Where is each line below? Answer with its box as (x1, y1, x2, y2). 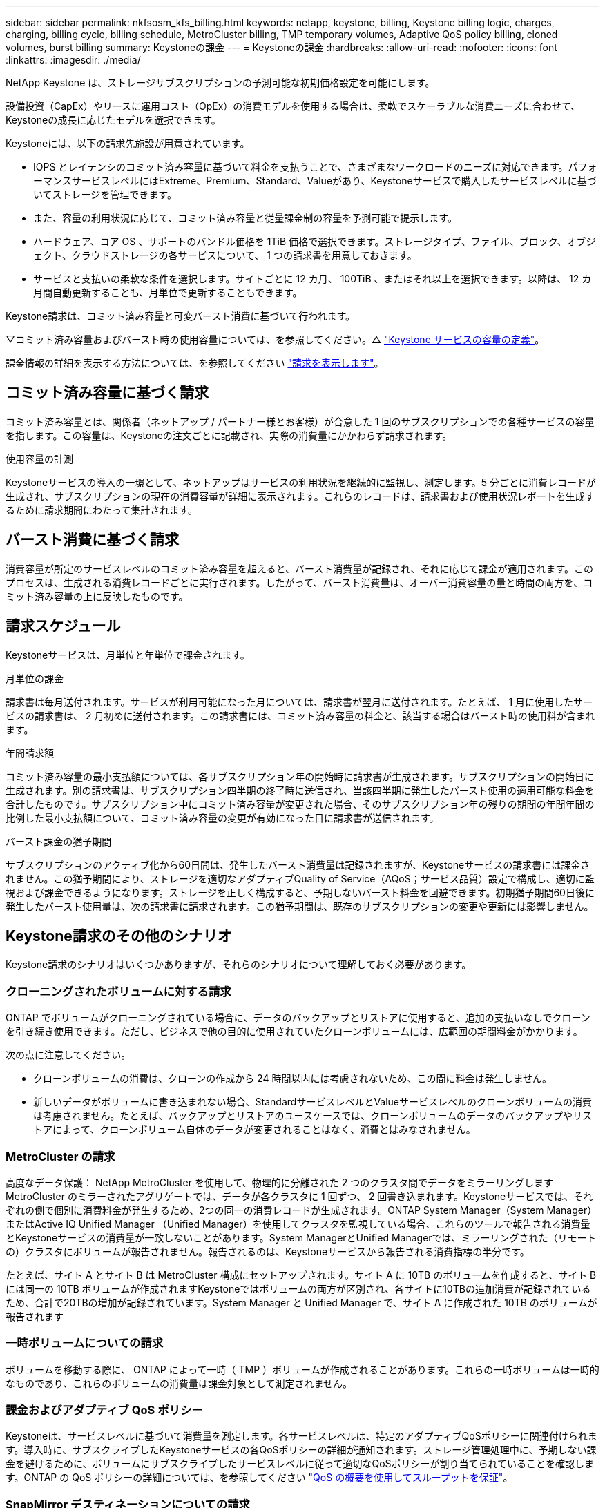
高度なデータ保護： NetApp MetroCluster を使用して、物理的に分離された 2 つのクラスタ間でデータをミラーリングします (6, 1176, 553, 1188)
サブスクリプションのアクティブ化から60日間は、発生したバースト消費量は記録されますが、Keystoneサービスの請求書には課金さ (6, 858, 590, 871)
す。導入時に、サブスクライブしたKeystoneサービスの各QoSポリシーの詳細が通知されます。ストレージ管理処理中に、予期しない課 (6, 1444, 597, 1456)
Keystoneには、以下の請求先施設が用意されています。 (6, 137, 250, 149)
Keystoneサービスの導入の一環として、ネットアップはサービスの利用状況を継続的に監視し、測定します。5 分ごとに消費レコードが (6, 476, 596, 488)
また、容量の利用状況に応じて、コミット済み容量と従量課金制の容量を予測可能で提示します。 (33, 212, 457, 224)
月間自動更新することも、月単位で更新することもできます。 (33, 287, 302, 298)
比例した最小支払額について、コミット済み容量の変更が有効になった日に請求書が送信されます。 (6, 811, 439, 824)
